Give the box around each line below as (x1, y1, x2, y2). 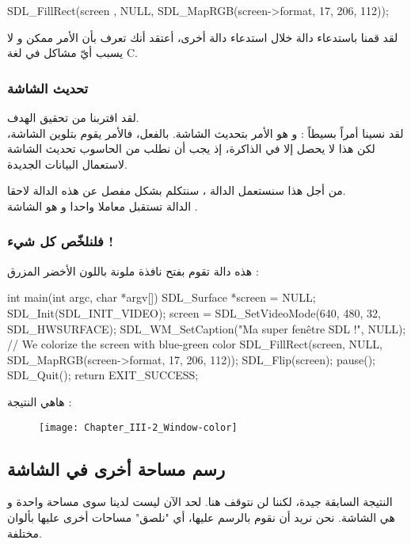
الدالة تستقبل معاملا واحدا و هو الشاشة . (7, 197, 198, 214)
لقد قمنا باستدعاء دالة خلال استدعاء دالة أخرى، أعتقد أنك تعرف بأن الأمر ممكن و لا (7, 29, 398, 45)
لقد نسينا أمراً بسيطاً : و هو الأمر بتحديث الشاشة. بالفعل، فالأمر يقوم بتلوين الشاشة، (7, 124, 404, 141)
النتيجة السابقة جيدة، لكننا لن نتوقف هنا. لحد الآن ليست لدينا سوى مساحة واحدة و (7, 493, 393, 510)
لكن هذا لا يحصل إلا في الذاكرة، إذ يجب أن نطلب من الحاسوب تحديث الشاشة (7, 140, 375, 157)
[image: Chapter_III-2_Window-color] (39, 421, 238, 433)
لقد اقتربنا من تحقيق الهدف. (7, 109, 139, 125)
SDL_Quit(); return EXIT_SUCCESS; (7, 367, 199, 383)
